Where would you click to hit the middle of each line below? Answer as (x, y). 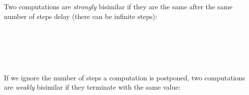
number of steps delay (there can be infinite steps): (81, 16)
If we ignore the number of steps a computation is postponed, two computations (124, 77)
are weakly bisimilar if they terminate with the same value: (92, 87)
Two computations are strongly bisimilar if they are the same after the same (118, 6)
